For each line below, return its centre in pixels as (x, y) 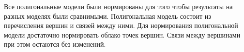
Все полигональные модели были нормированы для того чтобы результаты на (118, 6)
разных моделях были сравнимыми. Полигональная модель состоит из (107, 16)
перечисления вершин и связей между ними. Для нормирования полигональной (121, 25)
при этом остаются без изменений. (55, 44)
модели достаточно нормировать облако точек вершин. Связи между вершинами (122, 34)
